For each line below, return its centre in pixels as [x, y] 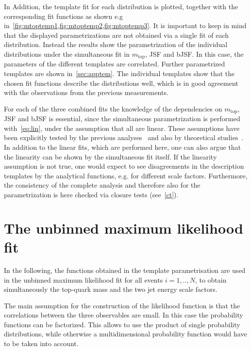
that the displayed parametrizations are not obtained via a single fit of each [117, 35]
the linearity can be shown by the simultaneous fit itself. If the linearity [110, 156]
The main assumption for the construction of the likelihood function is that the [122, 305]
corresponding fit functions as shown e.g [64, 16]
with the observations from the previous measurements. [86, 92]
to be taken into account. [41, 343]
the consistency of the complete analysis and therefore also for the [102, 185]
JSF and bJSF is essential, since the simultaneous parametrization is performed [122, 119]
